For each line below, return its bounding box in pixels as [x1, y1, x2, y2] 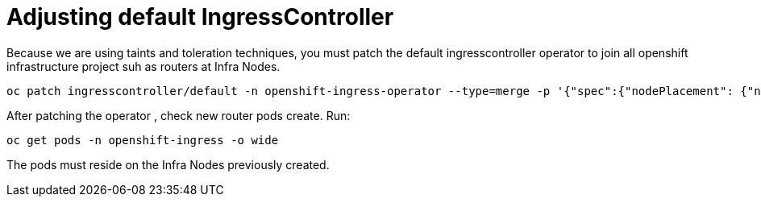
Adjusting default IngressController [6, 3, 394, 31]
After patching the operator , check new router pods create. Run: [6, 108, 351, 122]
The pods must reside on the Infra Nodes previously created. [6, 157, 330, 172]
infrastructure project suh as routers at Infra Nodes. [6, 59, 281, 73]
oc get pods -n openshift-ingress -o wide [6, 133, 279, 147]
